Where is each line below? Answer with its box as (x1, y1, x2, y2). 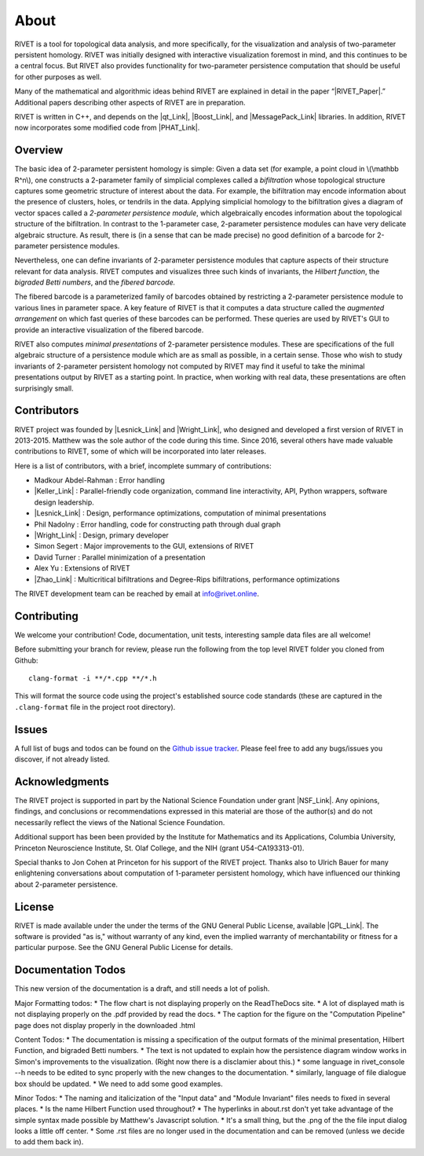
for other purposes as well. (14, 72, 102, 82)
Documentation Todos (14, 963, 126, 977)
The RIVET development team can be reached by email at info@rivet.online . (14, 589, 259, 598)
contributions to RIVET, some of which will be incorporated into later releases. (14, 446, 267, 456)
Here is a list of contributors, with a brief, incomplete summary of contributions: (14, 461, 272, 471)
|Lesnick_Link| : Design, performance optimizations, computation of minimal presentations (34, 508, 327, 518)
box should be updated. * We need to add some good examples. (14, 1079, 223, 1088)
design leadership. (34, 497, 94, 507)
